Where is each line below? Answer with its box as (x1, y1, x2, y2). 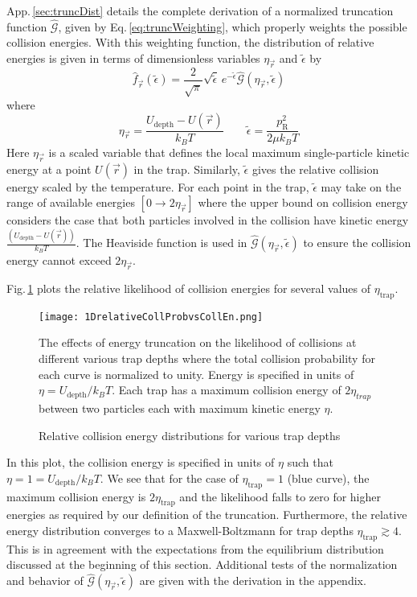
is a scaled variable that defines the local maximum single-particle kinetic (48, 143, 410, 160)
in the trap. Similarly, (133, 160, 240, 177)
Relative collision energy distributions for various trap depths (39, 426, 341, 443)
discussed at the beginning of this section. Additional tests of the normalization (6, 556, 398, 573)
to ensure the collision (303, 234, 411, 250)
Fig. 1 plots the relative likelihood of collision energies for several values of (6, 280, 371, 297)
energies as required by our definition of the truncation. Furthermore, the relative (6, 506, 407, 523)
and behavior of (6, 572, 84, 589)
